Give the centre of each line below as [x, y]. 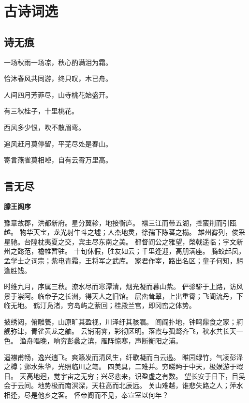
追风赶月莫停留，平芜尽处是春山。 [58, 143]
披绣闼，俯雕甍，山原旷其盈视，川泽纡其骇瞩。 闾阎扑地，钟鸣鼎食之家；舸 [124, 321]
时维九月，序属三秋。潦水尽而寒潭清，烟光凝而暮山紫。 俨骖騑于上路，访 [120, 286]
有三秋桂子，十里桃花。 [41, 111]
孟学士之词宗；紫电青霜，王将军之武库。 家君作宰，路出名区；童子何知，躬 [124, 260]
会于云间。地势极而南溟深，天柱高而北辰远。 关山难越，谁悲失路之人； [117, 385]
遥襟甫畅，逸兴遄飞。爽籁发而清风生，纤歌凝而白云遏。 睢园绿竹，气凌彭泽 [124, 357]
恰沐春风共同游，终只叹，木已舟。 [58, 78]
